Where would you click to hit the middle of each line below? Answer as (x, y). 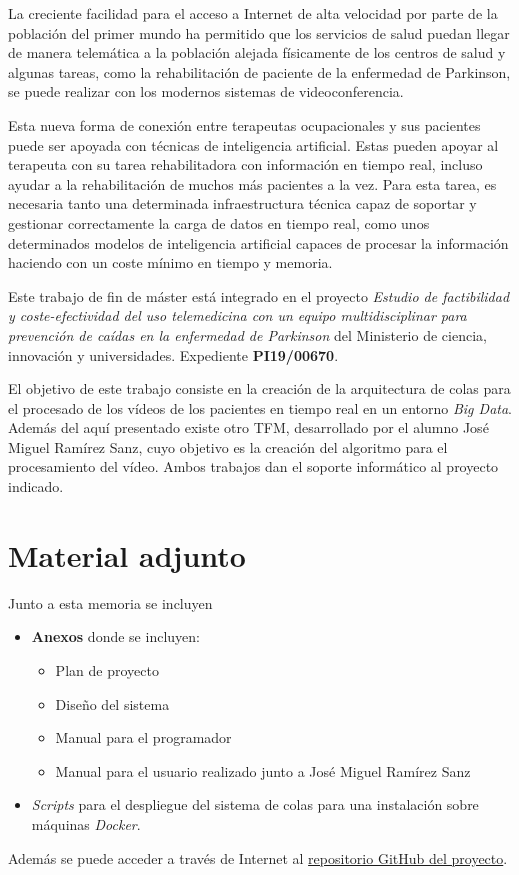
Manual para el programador (143, 737)
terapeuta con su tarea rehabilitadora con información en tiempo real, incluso (245, 164)
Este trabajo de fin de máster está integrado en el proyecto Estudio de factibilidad (259, 295)
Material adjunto (127, 554)
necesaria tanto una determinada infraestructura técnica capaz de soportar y (242, 203)
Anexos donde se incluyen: (115, 636)
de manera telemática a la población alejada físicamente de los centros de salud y (257, 52)
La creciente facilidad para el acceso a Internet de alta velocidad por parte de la (253, 13)
